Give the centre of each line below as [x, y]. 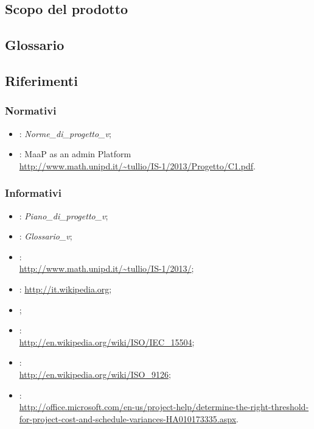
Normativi [31, 111]
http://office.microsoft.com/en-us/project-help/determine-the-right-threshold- [164, 407]
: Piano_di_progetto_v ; [64, 215]
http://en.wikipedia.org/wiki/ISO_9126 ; [95, 374]
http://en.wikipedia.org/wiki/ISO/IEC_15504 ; [107, 342]
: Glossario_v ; [46, 236]
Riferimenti [41, 80]
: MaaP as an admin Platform [75, 154]
